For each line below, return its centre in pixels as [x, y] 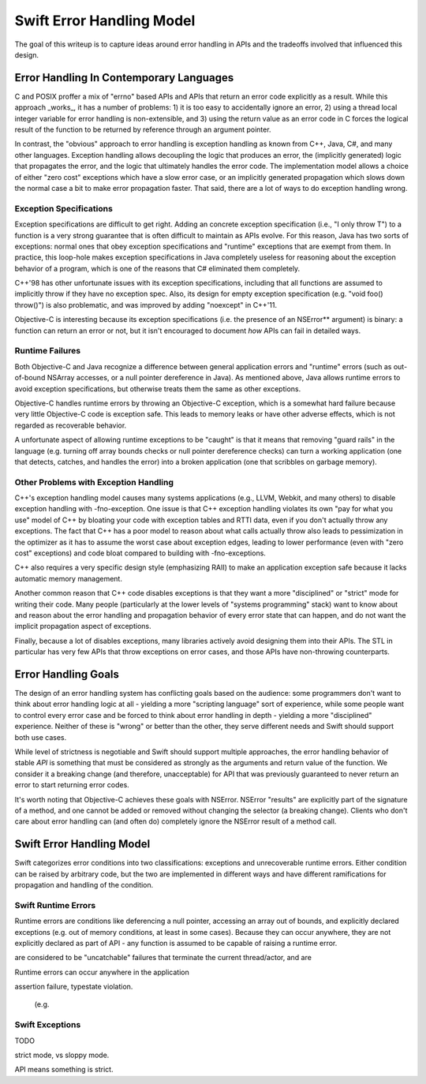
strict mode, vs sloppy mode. [62, 1055]
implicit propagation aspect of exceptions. [83, 626]
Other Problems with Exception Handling [94, 482]
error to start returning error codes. [72, 785]
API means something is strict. [64, 1070]
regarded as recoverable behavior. [71, 425]
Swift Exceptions [48, 1025]
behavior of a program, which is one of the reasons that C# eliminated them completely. [157, 268]
